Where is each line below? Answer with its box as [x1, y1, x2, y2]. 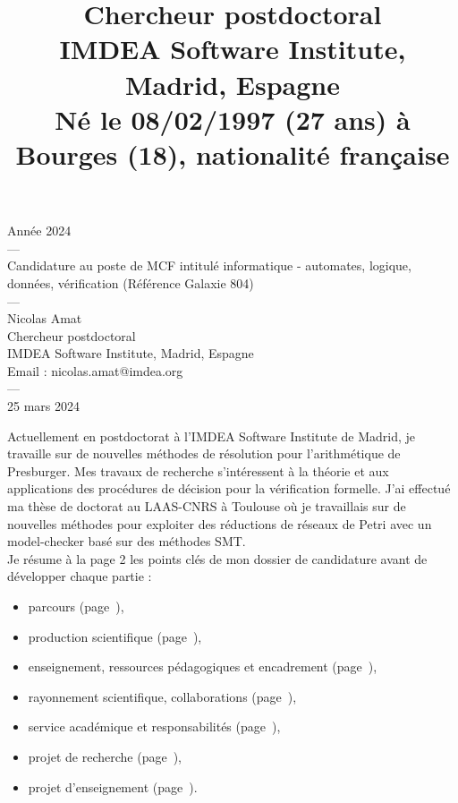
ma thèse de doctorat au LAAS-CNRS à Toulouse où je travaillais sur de [7, 497, 406, 516]
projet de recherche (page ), [28, 747, 182, 765]
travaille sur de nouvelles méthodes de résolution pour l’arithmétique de [7, 444, 401, 463]
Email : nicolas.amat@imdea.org [7, 361, 183, 380]
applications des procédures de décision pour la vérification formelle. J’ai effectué [7, 479, 451, 498]
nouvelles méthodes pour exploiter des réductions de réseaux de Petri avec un [7, 514, 432, 533]
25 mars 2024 [7, 397, 80, 415]
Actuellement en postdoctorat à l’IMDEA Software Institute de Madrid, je [7, 426, 416, 445]
